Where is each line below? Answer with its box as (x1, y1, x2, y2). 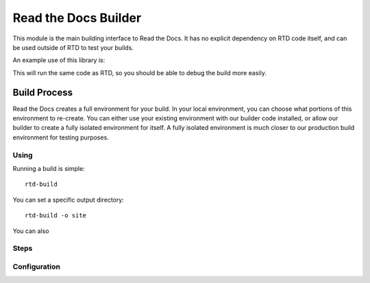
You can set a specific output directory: (12, 196, 125, 204)
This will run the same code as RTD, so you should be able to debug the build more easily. (12, 68, 267, 77)
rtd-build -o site (25, 212, 87, 219)
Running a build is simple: (12, 164, 85, 172)
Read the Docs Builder (12, 10, 142, 25)
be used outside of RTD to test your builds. (12, 43, 134, 51)
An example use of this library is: (12, 56, 106, 64)
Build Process (12, 86, 73, 98)
